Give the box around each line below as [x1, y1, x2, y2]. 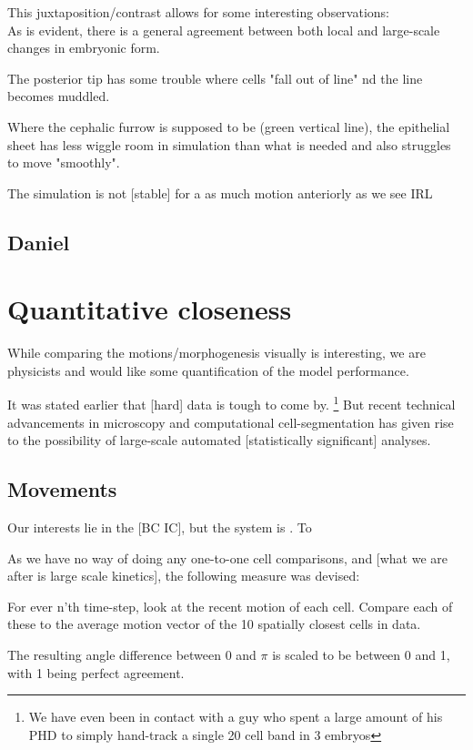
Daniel [7, 228, 70, 256]
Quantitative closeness [7, 290, 292, 328]
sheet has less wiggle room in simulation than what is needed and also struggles [7, 135, 451, 154]
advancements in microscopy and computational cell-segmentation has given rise [7, 412, 454, 431]
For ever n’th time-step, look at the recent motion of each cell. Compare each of [7, 596, 453, 615]
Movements [7, 475, 117, 503]
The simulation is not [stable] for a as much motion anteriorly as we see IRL [7, 183, 433, 202]
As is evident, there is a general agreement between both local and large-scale [7, 20, 440, 39]
